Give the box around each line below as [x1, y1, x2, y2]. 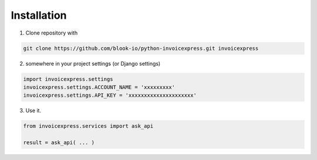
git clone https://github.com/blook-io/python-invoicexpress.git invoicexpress [23, 45, 259, 52]
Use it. [25, 107, 41, 114]
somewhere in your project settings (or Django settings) [25, 60, 161, 67]
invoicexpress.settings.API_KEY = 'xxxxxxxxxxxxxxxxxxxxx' [23, 92, 197, 99]
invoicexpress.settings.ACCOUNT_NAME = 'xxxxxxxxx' [23, 84, 176, 90]
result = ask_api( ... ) [23, 139, 95, 146]
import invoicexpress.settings [23, 76, 114, 82]
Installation [11, 9, 67, 22]
